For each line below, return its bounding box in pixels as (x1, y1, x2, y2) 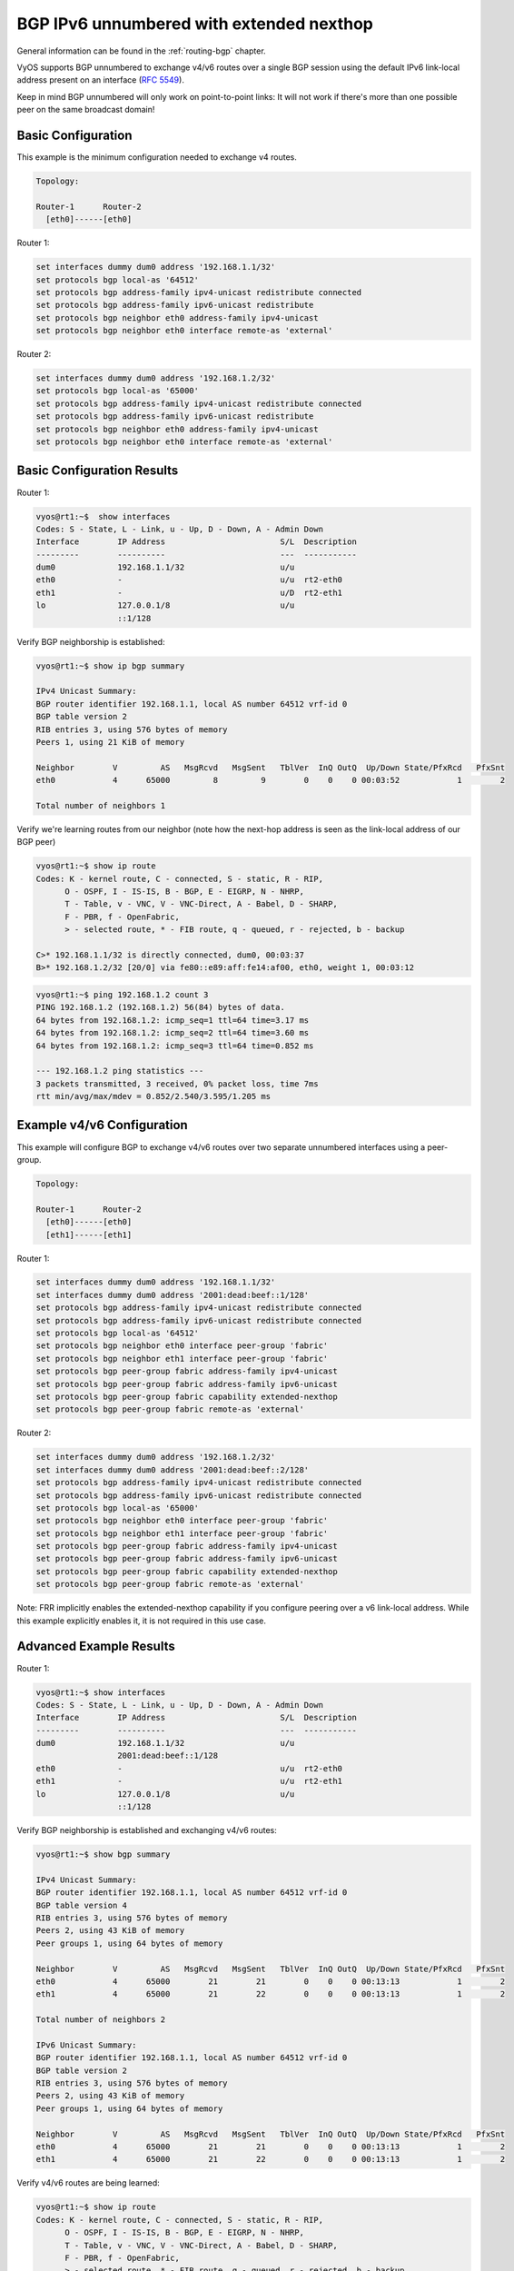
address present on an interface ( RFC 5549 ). (16, 74, 185, 85)
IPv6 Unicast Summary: (35, 2039, 137, 2050)
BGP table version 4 (35, 1899, 127, 1910)
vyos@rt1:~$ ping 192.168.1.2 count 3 (35, 989, 209, 999)
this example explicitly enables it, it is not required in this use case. (16, 1615, 267, 1626)
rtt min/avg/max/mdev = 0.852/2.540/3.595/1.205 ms (35, 1091, 272, 1102)
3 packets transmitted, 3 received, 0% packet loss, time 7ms (35, 1078, 319, 1089)
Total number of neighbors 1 (35, 800, 166, 810)
